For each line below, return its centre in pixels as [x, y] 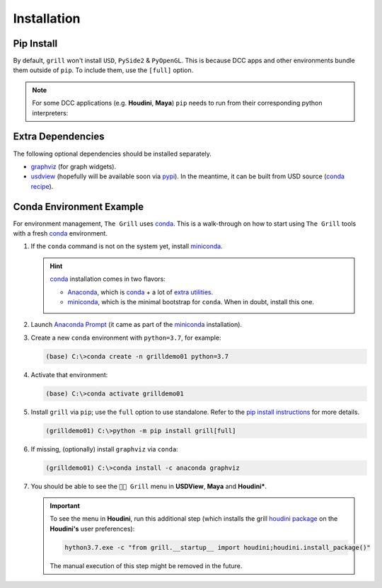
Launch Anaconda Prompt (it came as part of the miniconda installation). [137, 325]
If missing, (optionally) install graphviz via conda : [104, 449]
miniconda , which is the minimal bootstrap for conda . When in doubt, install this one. [191, 301]
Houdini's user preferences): [92, 529]
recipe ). [42, 186]
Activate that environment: [69, 374]
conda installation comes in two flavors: [108, 279]
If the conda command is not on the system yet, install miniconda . [127, 246]
